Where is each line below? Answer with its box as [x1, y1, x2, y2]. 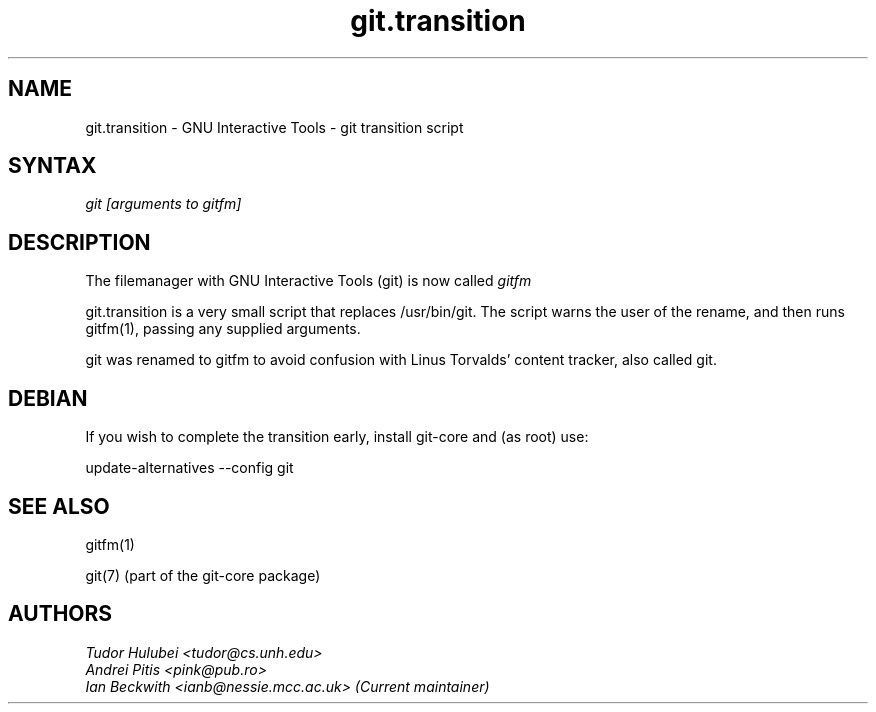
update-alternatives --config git [85, 459, 294, 477]
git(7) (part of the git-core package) [85, 566, 321, 584]
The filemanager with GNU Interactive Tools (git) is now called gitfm [85, 272, 532, 290]
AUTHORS [8, 601, 113, 627]
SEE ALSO [8, 493, 110, 519]
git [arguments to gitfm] [85, 195, 242, 213]
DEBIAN [8, 385, 88, 411]
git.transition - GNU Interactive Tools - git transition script [85, 118, 464, 136]
